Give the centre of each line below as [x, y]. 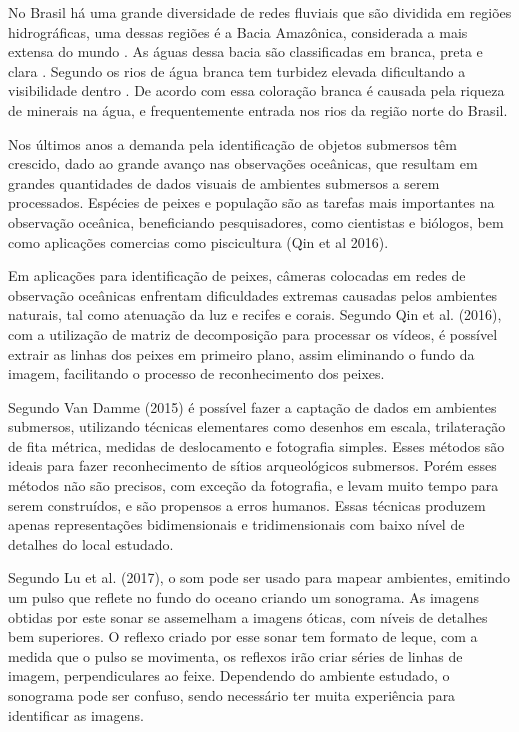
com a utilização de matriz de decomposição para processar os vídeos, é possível [253, 333]
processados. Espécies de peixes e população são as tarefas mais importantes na [251, 202]
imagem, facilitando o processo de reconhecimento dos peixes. [196, 373]
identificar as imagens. [76, 714]
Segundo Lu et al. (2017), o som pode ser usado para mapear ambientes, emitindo [259, 577]
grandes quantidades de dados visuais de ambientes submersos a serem [224, 182]
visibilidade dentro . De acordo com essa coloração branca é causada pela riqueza [256, 90]
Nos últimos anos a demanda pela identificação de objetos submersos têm [232, 143]
